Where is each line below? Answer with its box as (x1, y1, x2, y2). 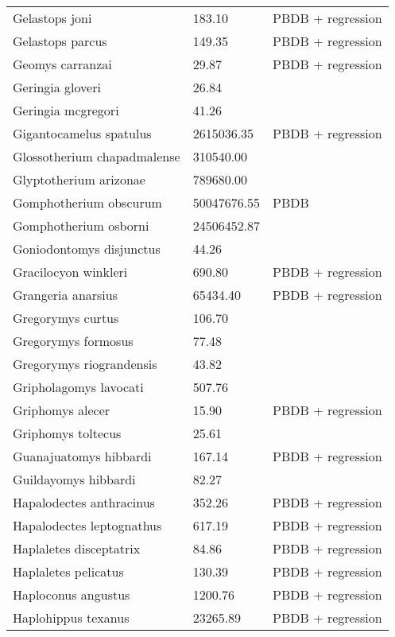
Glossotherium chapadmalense (13, 147, 180, 165)
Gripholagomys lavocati (13, 378, 144, 396)
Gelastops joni (13, 9, 92, 27)
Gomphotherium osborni (13, 216, 149, 235)
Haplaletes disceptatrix (13, 539, 141, 557)
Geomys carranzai (13, 55, 112, 73)
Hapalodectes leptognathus (13, 516, 162, 534)
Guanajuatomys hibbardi (13, 447, 152, 465)
